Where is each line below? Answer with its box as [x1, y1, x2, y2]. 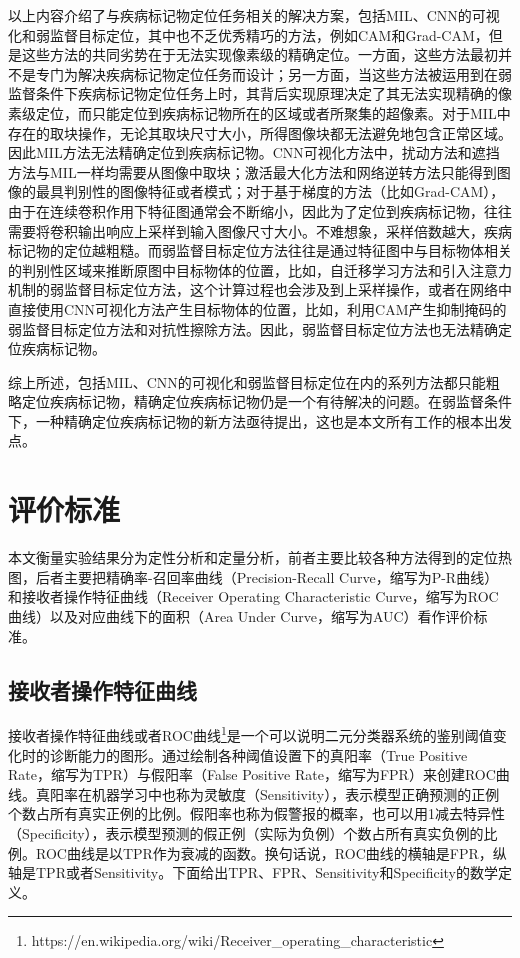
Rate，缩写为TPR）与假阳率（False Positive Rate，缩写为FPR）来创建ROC [8, 764, 496, 785]
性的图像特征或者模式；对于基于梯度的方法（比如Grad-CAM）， [91, 181, 505, 202]
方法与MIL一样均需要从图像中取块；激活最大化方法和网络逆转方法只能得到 [8, 161, 497, 182]
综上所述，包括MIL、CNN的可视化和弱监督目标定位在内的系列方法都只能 [8, 371, 486, 392]
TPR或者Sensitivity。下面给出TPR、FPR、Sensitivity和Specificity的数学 [35, 862, 499, 883]
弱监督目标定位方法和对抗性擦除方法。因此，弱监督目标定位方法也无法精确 [8, 318, 498, 339]
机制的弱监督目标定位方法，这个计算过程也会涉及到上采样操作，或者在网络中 [8, 279, 512, 300]
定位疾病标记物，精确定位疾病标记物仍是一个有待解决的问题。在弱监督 [21, 391, 484, 412]
